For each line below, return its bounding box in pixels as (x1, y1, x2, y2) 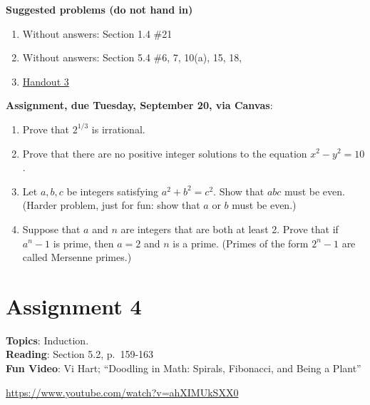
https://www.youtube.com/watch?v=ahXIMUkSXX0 (6, 384, 239, 399)
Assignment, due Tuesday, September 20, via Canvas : (6, 98, 273, 113)
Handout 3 (22, 73, 69, 88)
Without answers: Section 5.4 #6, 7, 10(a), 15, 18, (22, 50, 242, 65)
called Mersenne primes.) (22, 250, 132, 265)
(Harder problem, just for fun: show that (22, 198, 200, 212)
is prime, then (53, 235, 114, 250)
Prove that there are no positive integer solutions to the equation (22, 145, 307, 160)
